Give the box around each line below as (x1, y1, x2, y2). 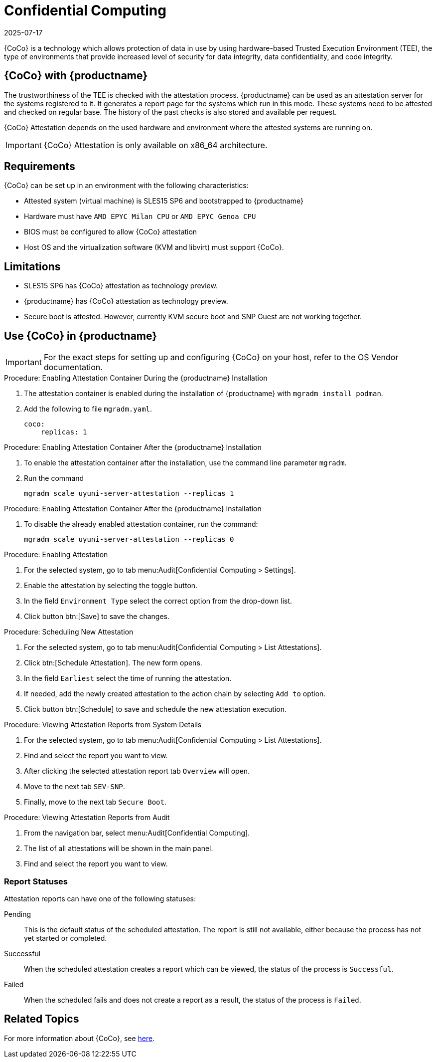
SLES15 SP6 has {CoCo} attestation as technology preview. (24, 281, 218, 290)
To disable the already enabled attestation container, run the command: (24, 520, 258, 529)
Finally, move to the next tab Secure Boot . (24, 798, 167, 807)
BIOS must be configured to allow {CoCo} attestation (24, 227, 197, 236)
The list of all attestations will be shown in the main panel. (24, 844, 213, 853)
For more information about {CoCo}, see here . (4, 1034, 155, 1043)
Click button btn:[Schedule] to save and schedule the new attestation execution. (24, 705, 287, 714)
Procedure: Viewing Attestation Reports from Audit (4, 813, 170, 822)
